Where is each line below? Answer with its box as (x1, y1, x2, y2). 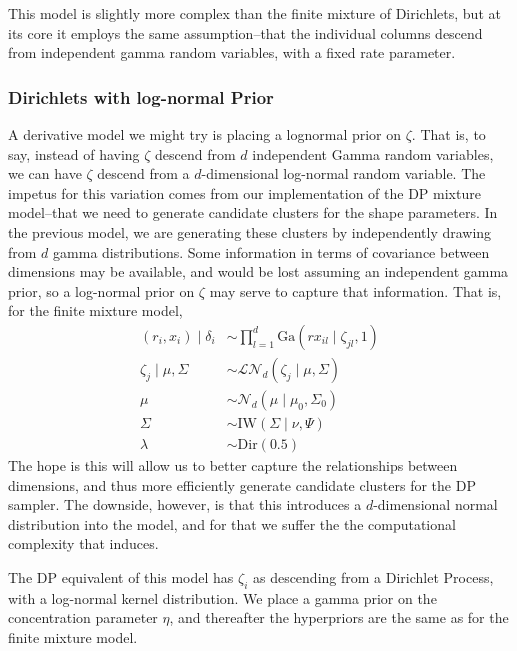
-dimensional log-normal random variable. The (201, 163, 486, 184)
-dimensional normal (373, 494, 498, 515)
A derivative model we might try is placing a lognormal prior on (8, 124, 402, 144)
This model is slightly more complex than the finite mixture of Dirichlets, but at (8, 3, 501, 23)
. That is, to (411, 124, 486, 144)
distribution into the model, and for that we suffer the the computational (8, 513, 456, 534)
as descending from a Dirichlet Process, (252, 567, 494, 588)
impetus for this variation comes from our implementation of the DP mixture (8, 182, 481, 203)
